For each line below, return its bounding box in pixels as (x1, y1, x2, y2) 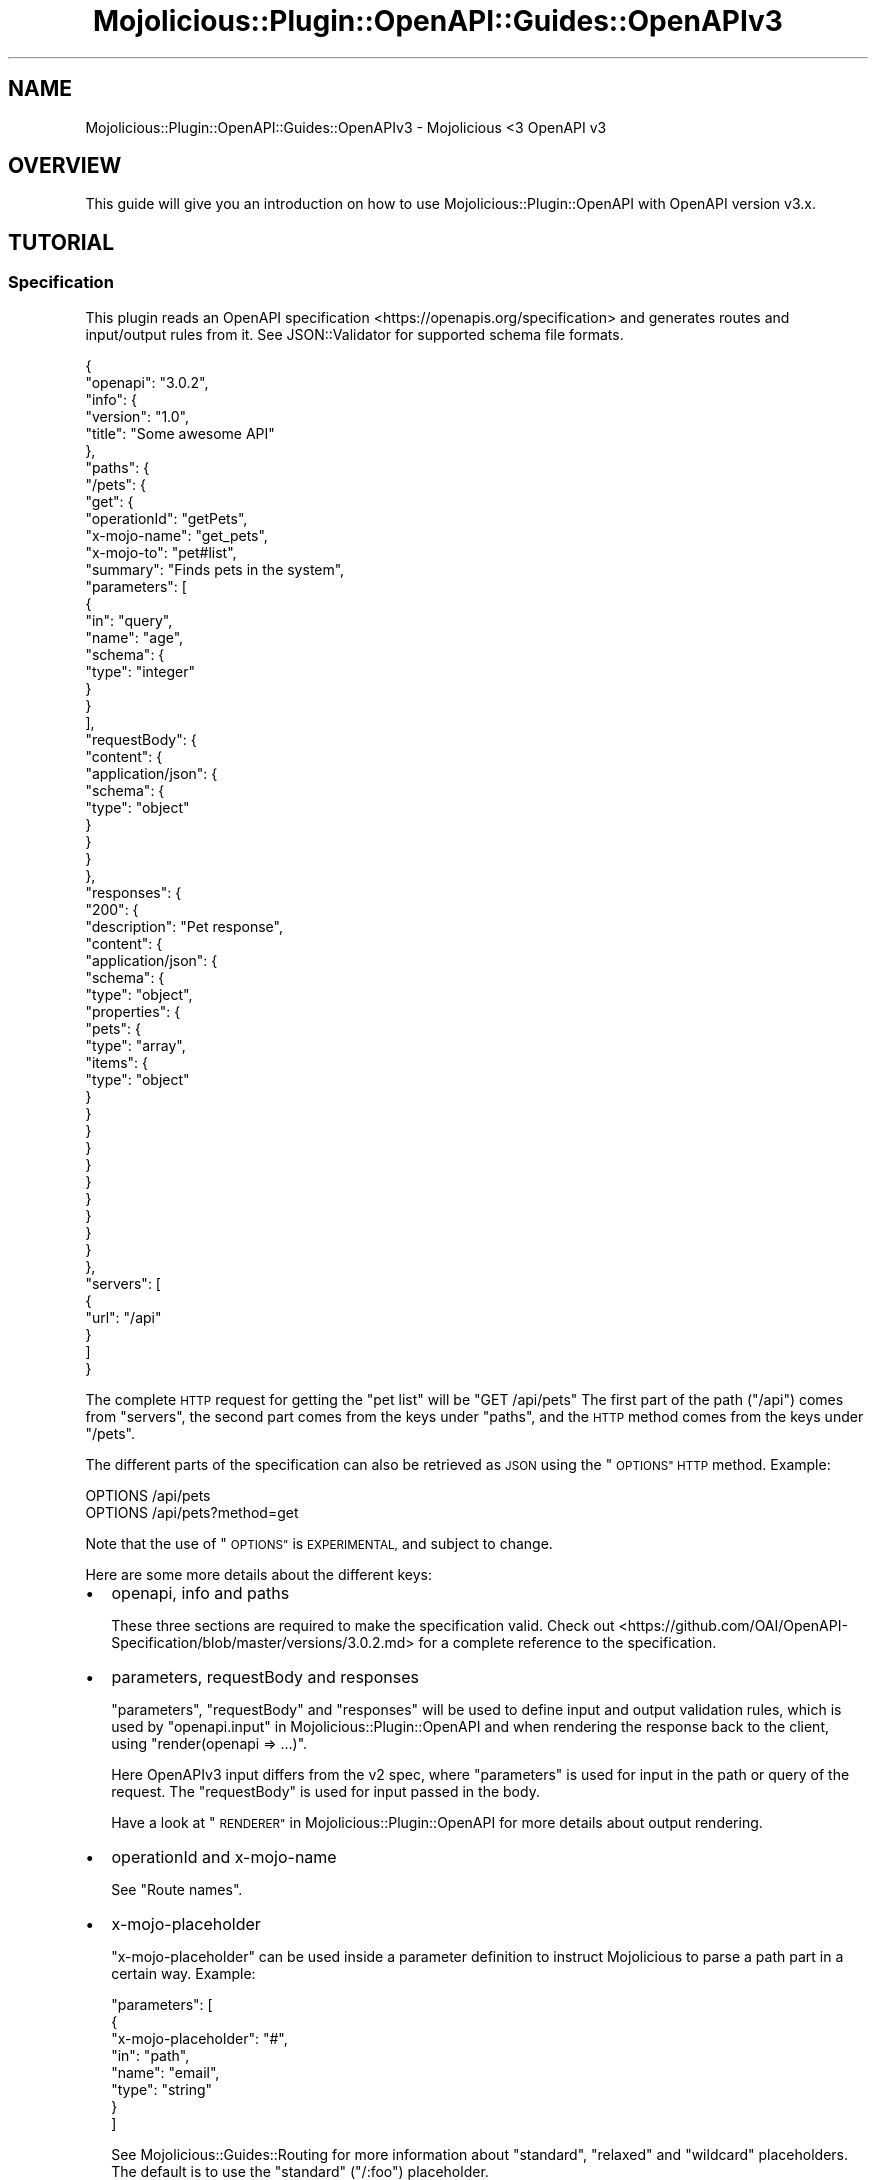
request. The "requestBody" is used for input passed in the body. (111, 1782, 540, 1800)
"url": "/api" (85, 1308, 162, 1326)
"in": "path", (111, 2046, 190, 2064)
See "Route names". (111, 1880, 243, 1898)
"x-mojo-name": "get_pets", (85, 526, 268, 544)
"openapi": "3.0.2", (85, 373, 209, 391)
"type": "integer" (85, 662, 195, 680)
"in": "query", (85, 611, 173, 629)
